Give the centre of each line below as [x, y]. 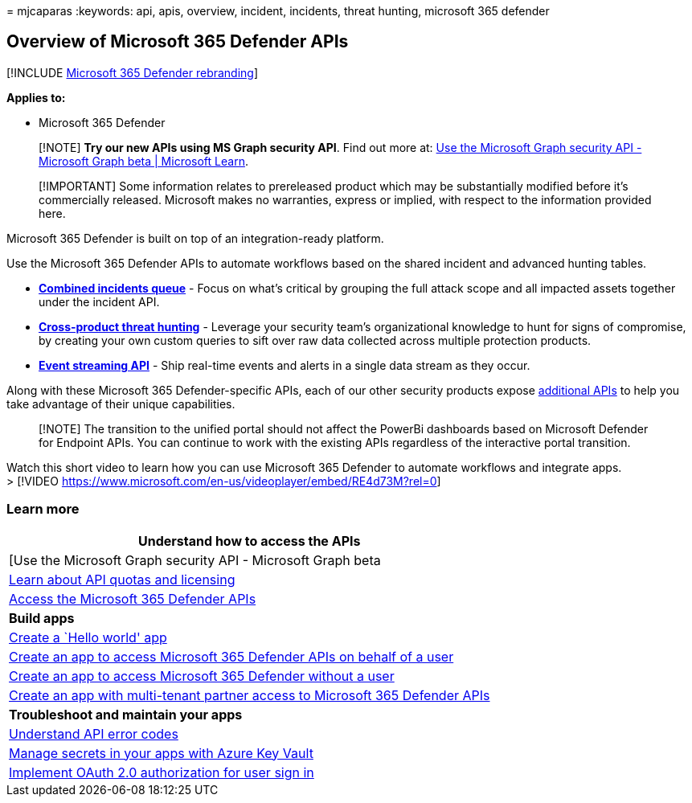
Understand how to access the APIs [250, 541]
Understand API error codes [94, 733]
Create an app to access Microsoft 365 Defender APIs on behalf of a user [231, 656]
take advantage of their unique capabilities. [121, 404]
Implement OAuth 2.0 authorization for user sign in [162, 772]
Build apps [42, 618]
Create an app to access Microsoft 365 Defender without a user [202, 676]
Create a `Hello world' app [88, 637]
